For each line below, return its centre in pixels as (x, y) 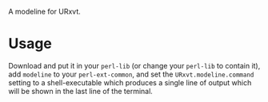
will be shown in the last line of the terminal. (81, 91)
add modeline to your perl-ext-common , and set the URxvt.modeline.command (131, 74)
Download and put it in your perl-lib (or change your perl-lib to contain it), (134, 65)
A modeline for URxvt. (45, 12)
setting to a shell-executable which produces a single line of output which (130, 82)
